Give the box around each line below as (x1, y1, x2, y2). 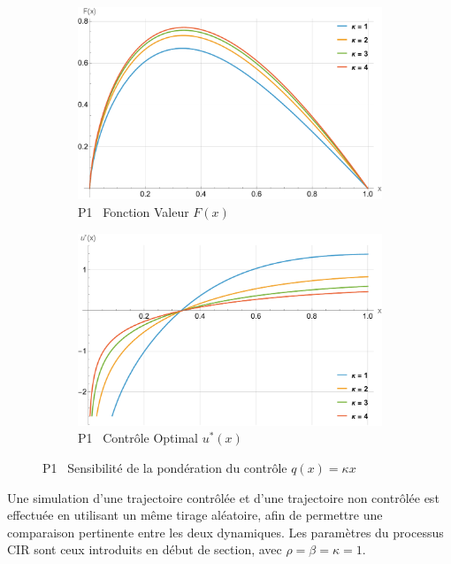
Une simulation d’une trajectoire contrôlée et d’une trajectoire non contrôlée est (7, 488, 440, 506)
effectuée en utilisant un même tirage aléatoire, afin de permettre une (7, 506, 383, 524)
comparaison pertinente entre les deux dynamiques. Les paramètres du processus (7, 522, 444, 541)
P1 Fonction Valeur (78, 202, 189, 220)
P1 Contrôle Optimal (78, 429, 198, 447)
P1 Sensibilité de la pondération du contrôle (42, 459, 287, 477)
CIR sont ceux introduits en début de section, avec (7, 540, 282, 559)
